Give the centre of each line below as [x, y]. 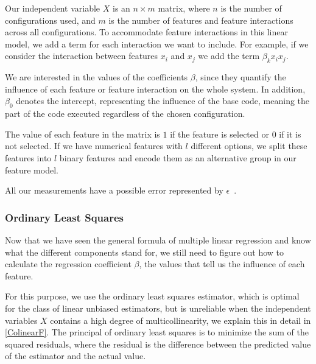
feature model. [32, 170]
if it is [290, 134]
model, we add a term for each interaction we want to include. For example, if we [157, 44]
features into [28, 157]
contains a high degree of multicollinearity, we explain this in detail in [181, 320]
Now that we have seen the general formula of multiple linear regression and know [158, 240]
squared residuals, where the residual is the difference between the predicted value [158, 344]
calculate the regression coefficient [68, 264]
